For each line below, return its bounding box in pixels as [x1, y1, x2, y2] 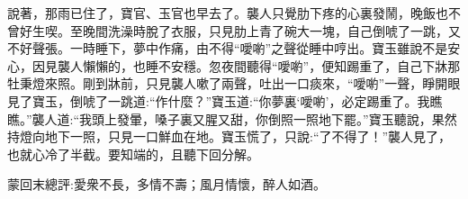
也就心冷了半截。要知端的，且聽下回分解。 [7, 144, 259, 163]
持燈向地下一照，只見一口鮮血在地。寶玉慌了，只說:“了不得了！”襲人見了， [7, 127, 452, 146]
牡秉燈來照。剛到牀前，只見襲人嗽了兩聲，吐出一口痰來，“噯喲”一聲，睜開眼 [7, 74, 461, 93]
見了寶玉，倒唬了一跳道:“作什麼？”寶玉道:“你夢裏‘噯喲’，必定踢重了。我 [7, 91, 430, 110]
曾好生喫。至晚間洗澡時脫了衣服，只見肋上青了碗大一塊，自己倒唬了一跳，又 [7, 21, 461, 40]
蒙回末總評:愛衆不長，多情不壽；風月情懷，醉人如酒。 [7, 175, 326, 194]
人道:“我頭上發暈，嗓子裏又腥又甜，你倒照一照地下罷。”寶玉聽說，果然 [44, 109, 457, 128]
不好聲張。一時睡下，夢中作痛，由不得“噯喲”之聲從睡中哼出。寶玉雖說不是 [7, 39, 448, 58]
